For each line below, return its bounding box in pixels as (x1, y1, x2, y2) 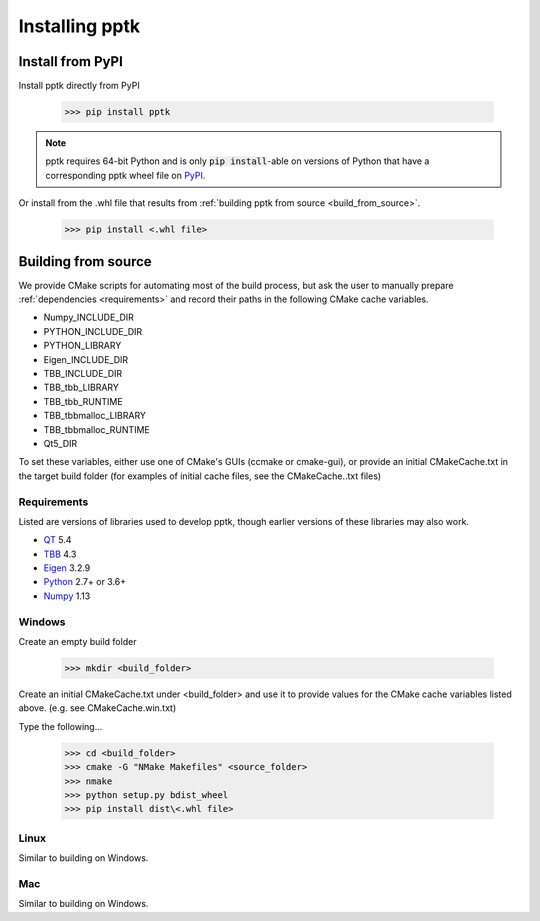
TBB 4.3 (43, 548, 77, 560)
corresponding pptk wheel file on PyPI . (45, 169, 206, 181)
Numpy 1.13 (43, 590, 91, 602)
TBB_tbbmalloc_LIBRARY (43, 410, 147, 422)
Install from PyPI (18, 53, 124, 70)
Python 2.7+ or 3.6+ (43, 576, 127, 588)
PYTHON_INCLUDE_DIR (43, 325, 143, 337)
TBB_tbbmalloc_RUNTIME (43, 423, 150, 435)
